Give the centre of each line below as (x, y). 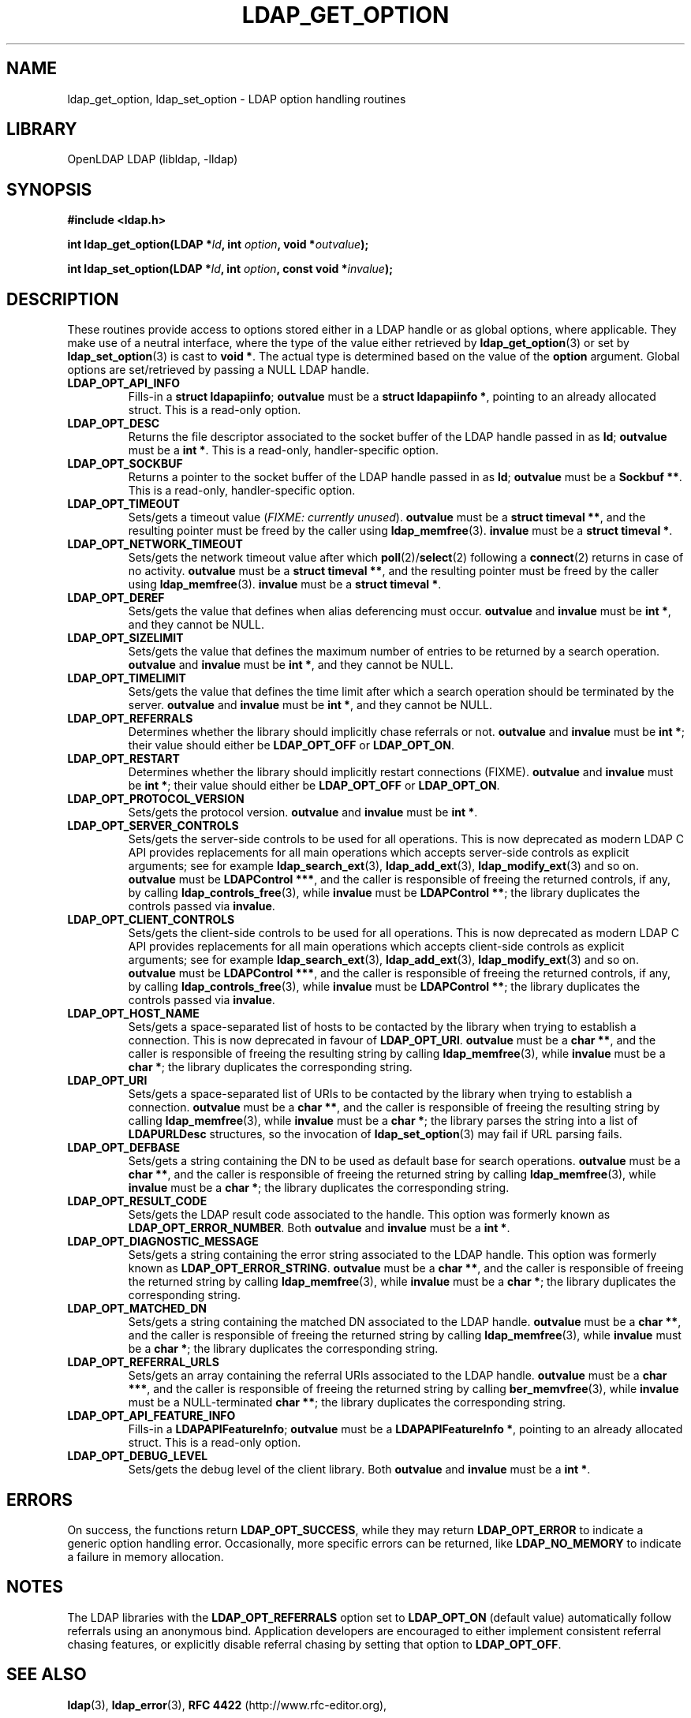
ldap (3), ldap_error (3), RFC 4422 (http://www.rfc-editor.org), (227, 1705)
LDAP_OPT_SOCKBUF (125, 464)
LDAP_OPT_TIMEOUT (123, 504)
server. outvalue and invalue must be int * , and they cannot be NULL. (310, 705)
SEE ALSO (47, 1675)
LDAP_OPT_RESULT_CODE (137, 1201)
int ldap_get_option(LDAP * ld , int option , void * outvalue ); (218, 245)
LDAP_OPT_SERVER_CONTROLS (153, 826)
